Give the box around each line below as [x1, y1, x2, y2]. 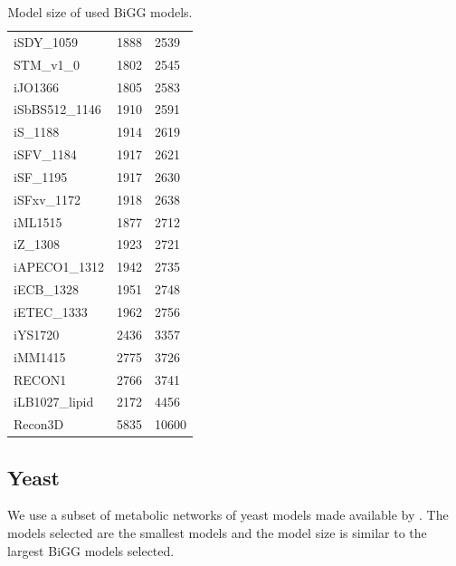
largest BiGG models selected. [7, 541, 175, 560]
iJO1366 [14, 77, 59, 96]
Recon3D [14, 415, 64, 434]
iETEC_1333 [14, 302, 88, 321]
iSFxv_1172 [14, 189, 81, 208]
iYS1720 [14, 324, 60, 343]
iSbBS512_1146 [14, 100, 101, 119]
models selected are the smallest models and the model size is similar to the [7, 523, 427, 542]
